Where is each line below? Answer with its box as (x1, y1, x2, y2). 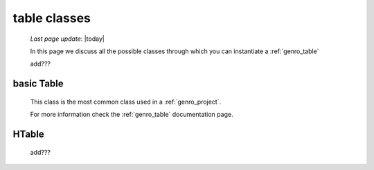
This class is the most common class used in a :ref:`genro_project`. (30, 97, 222, 106)
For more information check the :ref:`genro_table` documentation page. (30, 111, 233, 119)
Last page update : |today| (30, 35, 105, 43)
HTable (12, 128, 44, 140)
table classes (12, 10, 91, 26)
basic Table (12, 78, 64, 90)
